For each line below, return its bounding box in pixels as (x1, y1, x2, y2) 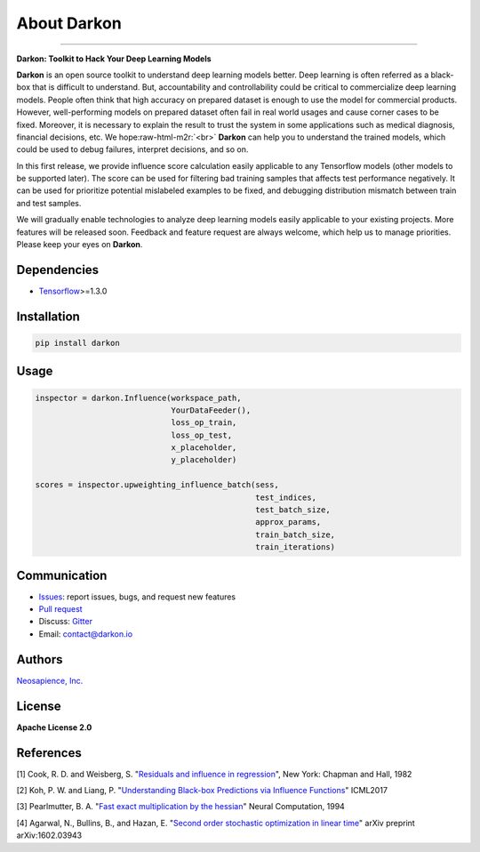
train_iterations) (254, 543, 336, 552)
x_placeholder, (171, 443, 237, 453)
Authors (16, 652, 63, 667)
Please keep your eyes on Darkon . (16, 239, 143, 250)
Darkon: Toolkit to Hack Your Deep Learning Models (16, 53, 212, 64)
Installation (16, 309, 80, 324)
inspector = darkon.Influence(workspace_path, (35, 392, 242, 403)
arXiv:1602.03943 (16, 830, 83, 840)
